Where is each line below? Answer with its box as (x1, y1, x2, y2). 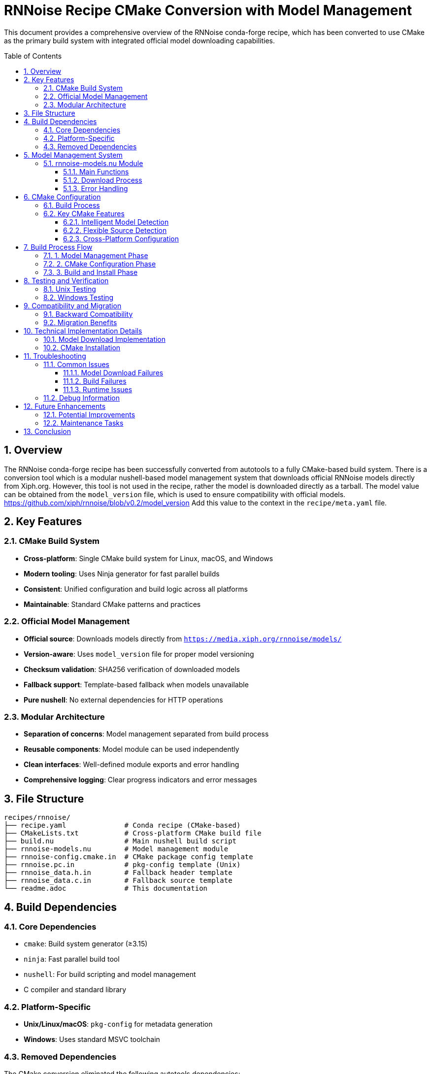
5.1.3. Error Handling (63, 184, 128, 193)
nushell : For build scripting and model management (24, 970, 196, 979)
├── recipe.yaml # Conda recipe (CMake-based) (4, 821, 241, 830)
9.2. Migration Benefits (43, 318, 117, 327)
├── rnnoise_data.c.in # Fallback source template (4, 876, 232, 885)
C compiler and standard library (24, 985, 127, 994)
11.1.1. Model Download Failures (63, 368, 164, 377)
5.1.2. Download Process (63, 175, 142, 184)
